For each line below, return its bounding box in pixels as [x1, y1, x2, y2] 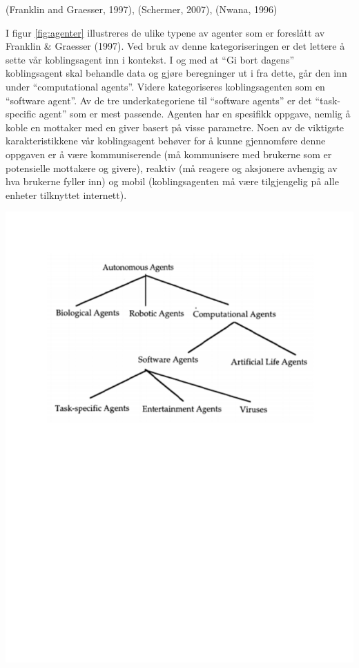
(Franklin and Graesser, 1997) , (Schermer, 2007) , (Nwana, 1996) [6, 2, 278, 16]
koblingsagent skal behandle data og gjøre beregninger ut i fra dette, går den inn [6, 66, 347, 80]
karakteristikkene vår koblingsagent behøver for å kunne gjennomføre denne [6, 133, 326, 148]
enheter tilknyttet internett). [6, 187, 127, 202]
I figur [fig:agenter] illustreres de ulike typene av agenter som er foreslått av [6, 25, 325, 39]
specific [6, 106, 37, 121]
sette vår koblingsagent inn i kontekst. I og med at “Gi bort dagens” [6, 52, 295, 66]
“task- [315, 93, 341, 107]
